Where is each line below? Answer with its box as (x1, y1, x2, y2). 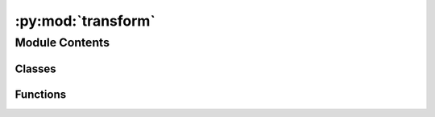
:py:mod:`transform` (14, 12, 156, 30)
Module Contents (14, 35, 110, 50)
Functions (14, 87, 67, 101)
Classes (14, 62, 56, 75)
